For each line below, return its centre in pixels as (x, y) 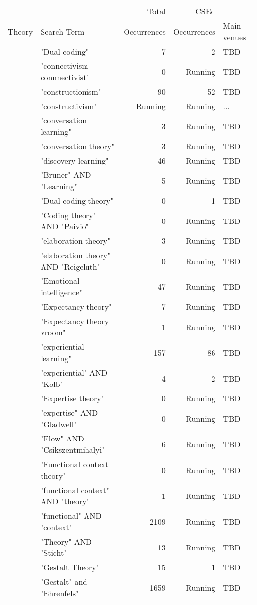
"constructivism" (69, 106)
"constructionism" (71, 91)
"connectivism (64, 66)
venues (235, 37)
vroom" (53, 332)
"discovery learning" (75, 160)
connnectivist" (65, 77)
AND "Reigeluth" (70, 266)
